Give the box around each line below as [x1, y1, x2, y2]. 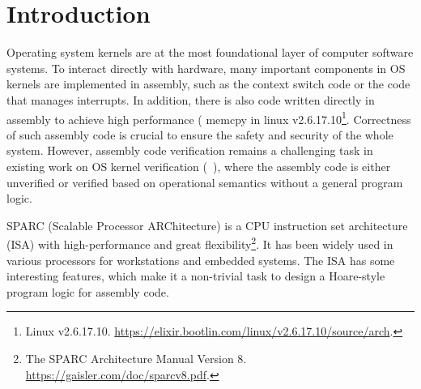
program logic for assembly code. [6, 283, 169, 300]
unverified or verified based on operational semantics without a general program [6, 173, 403, 190]
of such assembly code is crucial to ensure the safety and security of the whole [6, 126, 393, 143]
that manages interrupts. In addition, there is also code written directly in [6, 91, 375, 108]
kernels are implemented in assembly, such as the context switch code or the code [6, 75, 410, 92]
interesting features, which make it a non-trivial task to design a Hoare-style [6, 267, 385, 284]
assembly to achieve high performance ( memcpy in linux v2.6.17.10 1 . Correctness [6, 108, 411, 127]
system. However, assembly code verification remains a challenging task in [6, 142, 373, 159]
